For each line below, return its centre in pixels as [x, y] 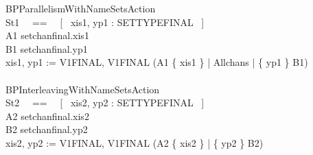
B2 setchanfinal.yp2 [47, 129]
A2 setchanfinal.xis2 [47, 116]
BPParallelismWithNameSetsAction [81, 8]
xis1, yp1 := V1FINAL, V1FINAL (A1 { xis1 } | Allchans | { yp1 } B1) [157, 62]
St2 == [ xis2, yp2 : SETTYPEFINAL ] [105, 103]
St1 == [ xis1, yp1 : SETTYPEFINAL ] [105, 22]
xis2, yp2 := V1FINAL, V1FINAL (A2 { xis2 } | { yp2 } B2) [135, 142]
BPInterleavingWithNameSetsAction [83, 89]
